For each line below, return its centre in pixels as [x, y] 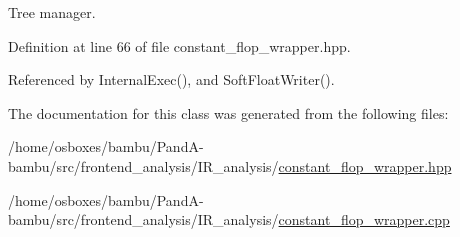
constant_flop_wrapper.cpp [364, 219]
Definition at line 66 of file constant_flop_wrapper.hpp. [179, 45]
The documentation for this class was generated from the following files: [228, 112]
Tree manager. [52, 12]
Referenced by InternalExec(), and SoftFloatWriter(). [171, 79]
